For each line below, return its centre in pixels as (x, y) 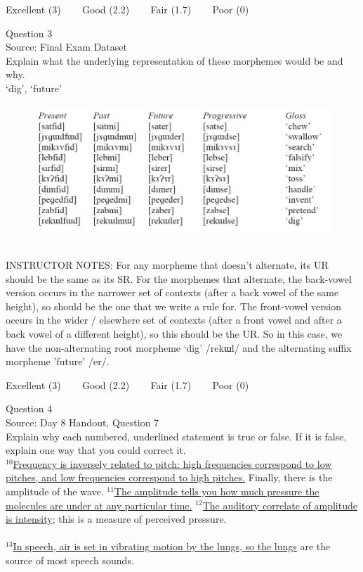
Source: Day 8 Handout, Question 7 (82, 422)
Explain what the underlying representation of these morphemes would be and (174, 60)
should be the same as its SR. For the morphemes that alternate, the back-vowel (179, 278)
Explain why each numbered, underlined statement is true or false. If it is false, (176, 436)
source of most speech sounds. (70, 560)
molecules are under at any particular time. (99, 505)
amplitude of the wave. (55, 491)
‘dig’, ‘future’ (34, 88)
